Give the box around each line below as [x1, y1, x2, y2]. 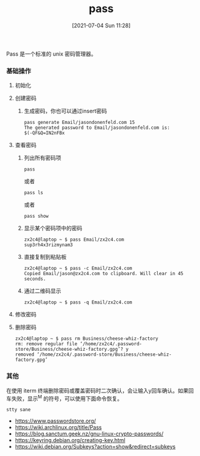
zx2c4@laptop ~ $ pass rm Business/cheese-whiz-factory [14, 336, 158, 342]
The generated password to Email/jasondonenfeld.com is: [23, 125, 170, 131]
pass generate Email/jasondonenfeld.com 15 [23, 120, 136, 126]
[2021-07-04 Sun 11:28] [72, 22, 131, 29]
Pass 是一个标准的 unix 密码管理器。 [6, 50, 96, 57]
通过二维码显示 [23, 287, 61, 295]
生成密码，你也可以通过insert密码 [23, 108, 107, 115]
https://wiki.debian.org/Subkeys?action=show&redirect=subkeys [14, 443, 176, 451]
